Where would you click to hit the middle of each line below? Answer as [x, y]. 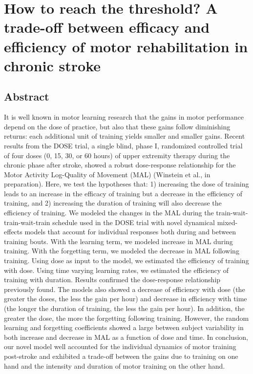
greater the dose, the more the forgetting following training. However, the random [126, 318]
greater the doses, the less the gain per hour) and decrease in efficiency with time [126, 299]
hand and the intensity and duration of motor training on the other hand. [115, 365]
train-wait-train [27, 222]
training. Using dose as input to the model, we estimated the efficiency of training [126, 260]
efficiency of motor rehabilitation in [126, 46]
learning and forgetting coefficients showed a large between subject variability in [124, 327]
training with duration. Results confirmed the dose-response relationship [112, 280]
